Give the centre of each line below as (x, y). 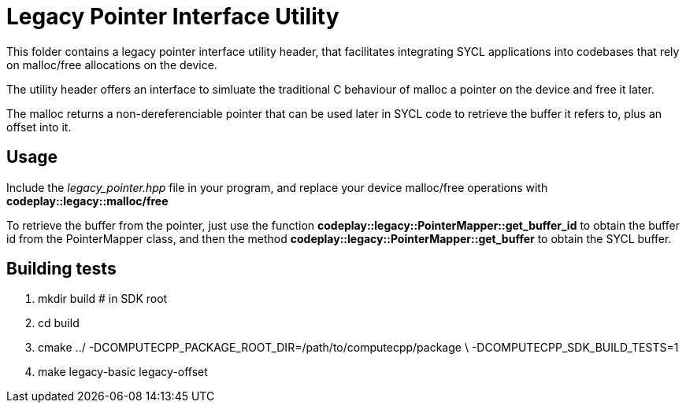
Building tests (61, 269)
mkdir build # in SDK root (103, 299)
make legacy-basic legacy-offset (123, 372)
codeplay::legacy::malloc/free (87, 201)
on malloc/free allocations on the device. (112, 64)
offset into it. (39, 127)
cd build (59, 323)
